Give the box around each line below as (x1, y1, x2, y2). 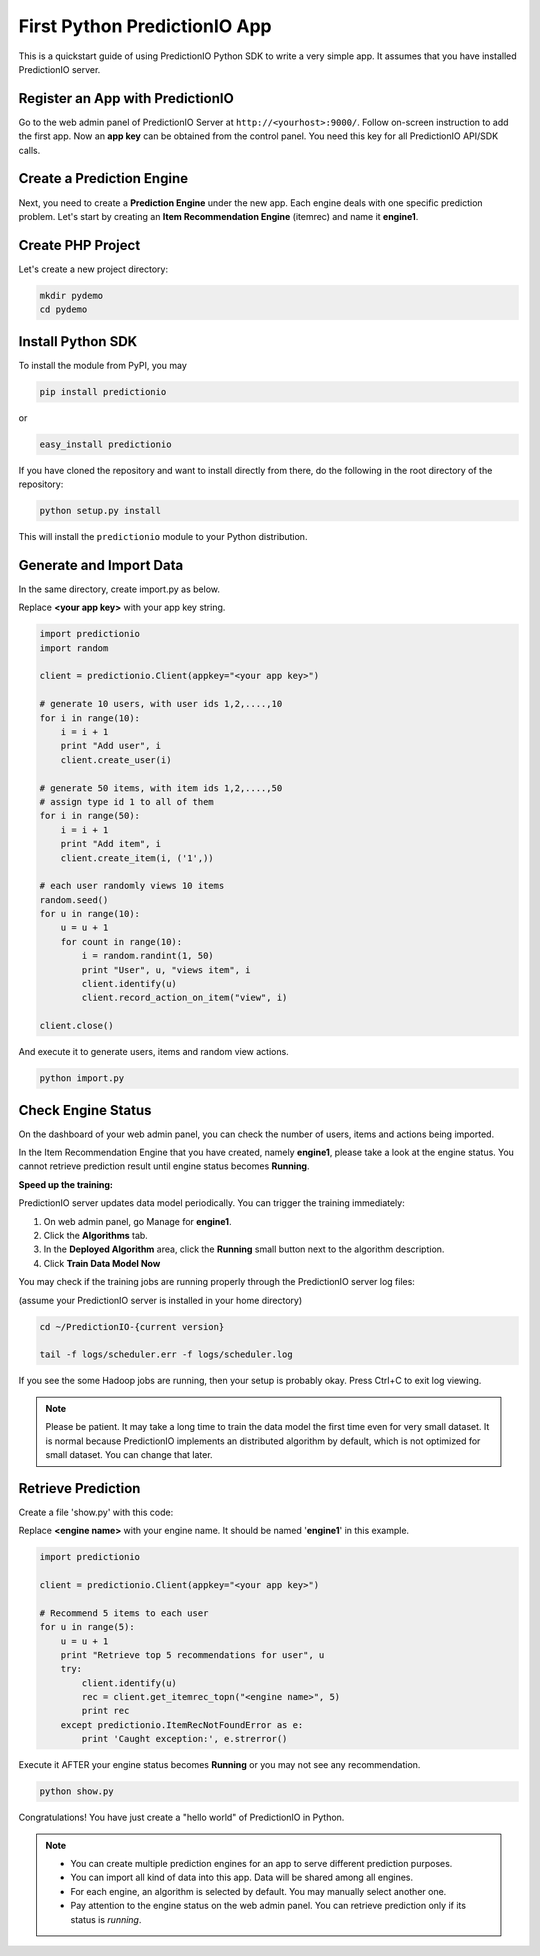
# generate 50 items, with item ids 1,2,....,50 (39, 782, 283, 794)
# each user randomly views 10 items (39, 880, 225, 892)
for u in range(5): (39, 1621, 135, 1633)
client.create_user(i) (60, 754, 172, 765)
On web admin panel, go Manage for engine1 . (43, 1215, 232, 1227)
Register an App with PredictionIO (18, 90, 234, 107)
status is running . (70, 1913, 142, 1925)
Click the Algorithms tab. (43, 1230, 149, 1242)
